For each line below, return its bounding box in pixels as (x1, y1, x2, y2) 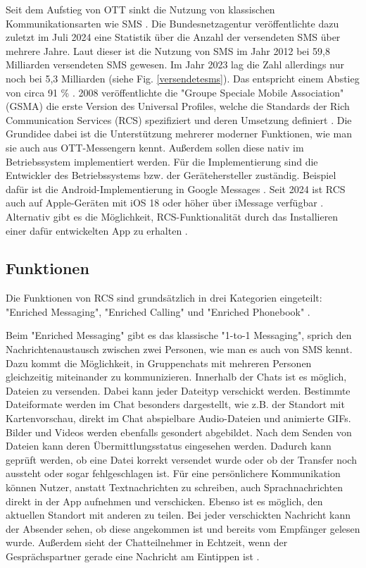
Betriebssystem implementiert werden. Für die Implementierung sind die (6, 154, 318, 168)
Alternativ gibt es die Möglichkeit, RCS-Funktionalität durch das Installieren (6, 209, 339, 223)
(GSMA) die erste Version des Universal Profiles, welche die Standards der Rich (6, 99, 350, 113)
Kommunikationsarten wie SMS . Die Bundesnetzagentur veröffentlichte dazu (6, 16, 339, 30)
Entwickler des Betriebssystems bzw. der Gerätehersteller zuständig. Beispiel (6, 168, 336, 183)
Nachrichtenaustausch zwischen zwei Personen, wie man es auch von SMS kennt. (6, 342, 353, 357)
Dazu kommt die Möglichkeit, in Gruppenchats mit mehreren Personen (6, 355, 312, 370)
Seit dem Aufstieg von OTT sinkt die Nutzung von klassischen (6, 2, 275, 16)
